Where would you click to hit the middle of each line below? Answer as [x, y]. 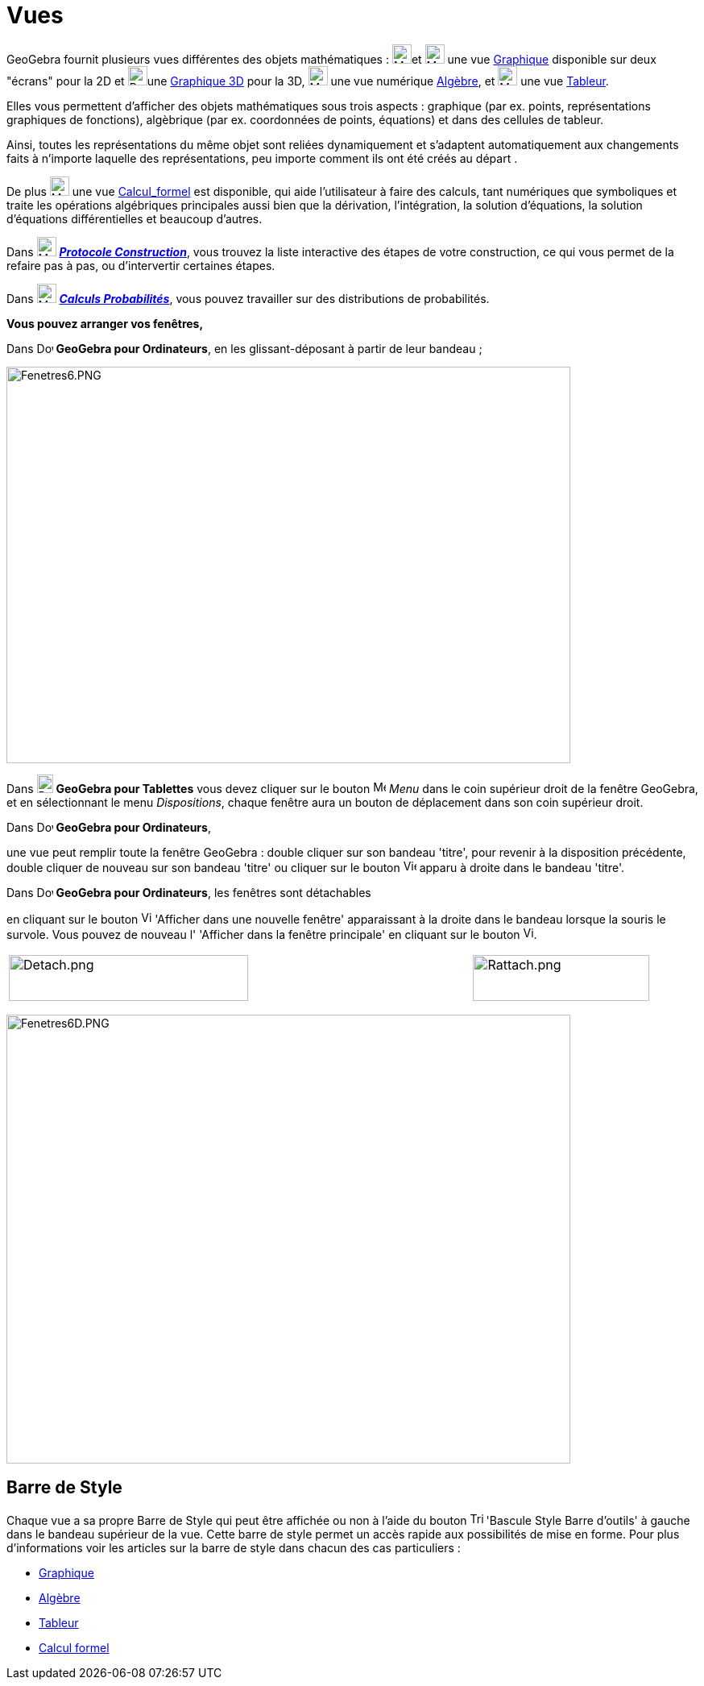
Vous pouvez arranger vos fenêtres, [105, 323]
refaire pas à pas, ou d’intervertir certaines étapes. [141, 265]
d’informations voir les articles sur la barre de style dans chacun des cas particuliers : [234, 1547]
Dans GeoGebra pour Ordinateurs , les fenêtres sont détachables [189, 892]
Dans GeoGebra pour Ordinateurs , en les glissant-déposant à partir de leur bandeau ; [244, 348]
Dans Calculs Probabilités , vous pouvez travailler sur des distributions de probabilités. [248, 298]
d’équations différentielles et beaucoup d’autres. [135, 218]
